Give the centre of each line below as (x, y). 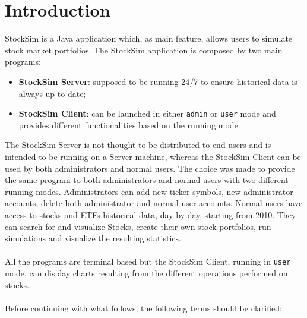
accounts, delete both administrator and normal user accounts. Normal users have (154, 203)
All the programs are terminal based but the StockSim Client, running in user (148, 261)
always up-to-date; (52, 93)
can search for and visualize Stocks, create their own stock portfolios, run (138, 226)
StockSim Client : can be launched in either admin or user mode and (147, 113)
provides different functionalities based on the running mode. (129, 125)
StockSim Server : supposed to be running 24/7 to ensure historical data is (158, 81)
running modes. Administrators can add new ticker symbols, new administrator (149, 191)
